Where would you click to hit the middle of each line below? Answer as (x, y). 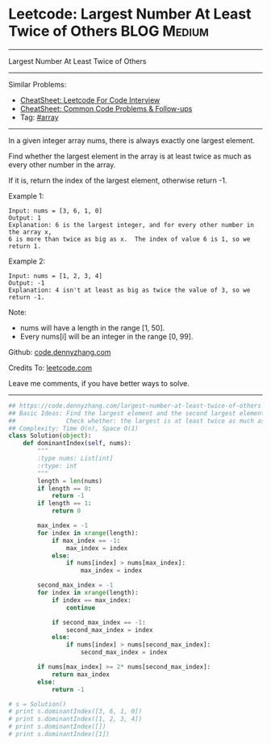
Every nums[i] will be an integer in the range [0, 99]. (106, 336)
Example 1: (26, 196)
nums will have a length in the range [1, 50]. (92, 327)
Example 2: (27, 261)
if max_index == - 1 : (86, 541)
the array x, (30, 232)
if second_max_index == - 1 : (99, 622)
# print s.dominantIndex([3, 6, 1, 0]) (75, 712)
